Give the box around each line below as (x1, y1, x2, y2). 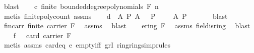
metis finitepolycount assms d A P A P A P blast (4, 10, 228, 21)
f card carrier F (13, 30, 72, 40)
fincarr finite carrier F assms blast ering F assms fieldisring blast (4, 20, 250, 31)
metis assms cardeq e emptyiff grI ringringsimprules (4, 40, 171, 50)
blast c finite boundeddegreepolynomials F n (4, 1, 159, 11)
